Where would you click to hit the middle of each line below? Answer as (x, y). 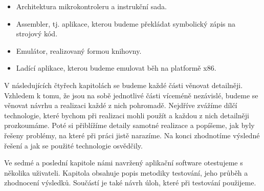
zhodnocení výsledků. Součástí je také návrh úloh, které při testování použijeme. (130, 183)
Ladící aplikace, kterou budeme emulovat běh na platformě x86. (116, 68)
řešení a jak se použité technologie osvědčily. (73, 145)
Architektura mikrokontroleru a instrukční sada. (91, 6)
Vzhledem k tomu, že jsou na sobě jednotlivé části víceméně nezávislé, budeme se (131, 95)
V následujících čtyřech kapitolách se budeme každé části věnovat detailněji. (124, 85)
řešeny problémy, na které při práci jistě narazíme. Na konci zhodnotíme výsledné (132, 135)
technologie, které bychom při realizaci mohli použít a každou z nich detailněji (127, 115)
